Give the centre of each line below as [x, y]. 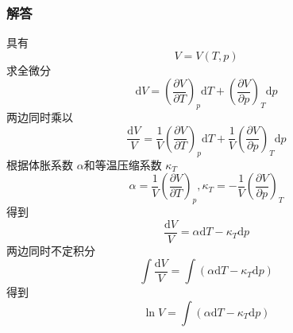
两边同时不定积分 [51, 250]
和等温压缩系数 [123, 164]
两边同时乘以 [40, 117]
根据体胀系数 [40, 164]
